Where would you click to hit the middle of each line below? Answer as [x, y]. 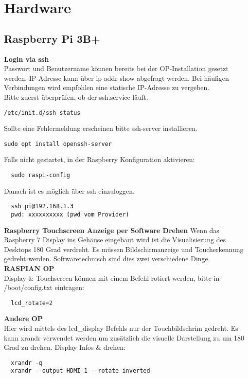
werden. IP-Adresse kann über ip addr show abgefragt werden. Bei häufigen [116, 78]
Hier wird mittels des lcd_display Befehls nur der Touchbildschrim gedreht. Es [121, 328]
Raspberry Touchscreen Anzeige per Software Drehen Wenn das [112, 230]
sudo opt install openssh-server [58, 144]
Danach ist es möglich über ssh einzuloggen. [69, 190]
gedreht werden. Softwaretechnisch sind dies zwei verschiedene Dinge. [107, 259]
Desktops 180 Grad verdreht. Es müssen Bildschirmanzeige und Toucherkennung [124, 249]
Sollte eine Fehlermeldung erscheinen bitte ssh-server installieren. [101, 128]
